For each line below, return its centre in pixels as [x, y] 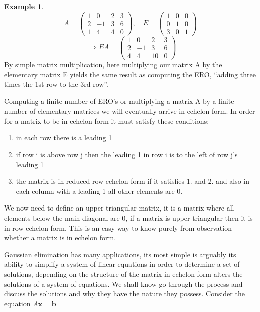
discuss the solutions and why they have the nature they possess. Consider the [124, 294]
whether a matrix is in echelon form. [60, 237]
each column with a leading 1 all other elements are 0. [99, 191]
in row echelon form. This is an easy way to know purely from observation [118, 227]
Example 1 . [24, 6]
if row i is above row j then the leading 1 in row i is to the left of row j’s [127, 154]
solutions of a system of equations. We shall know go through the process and [123, 284]
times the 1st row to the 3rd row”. [56, 84]
